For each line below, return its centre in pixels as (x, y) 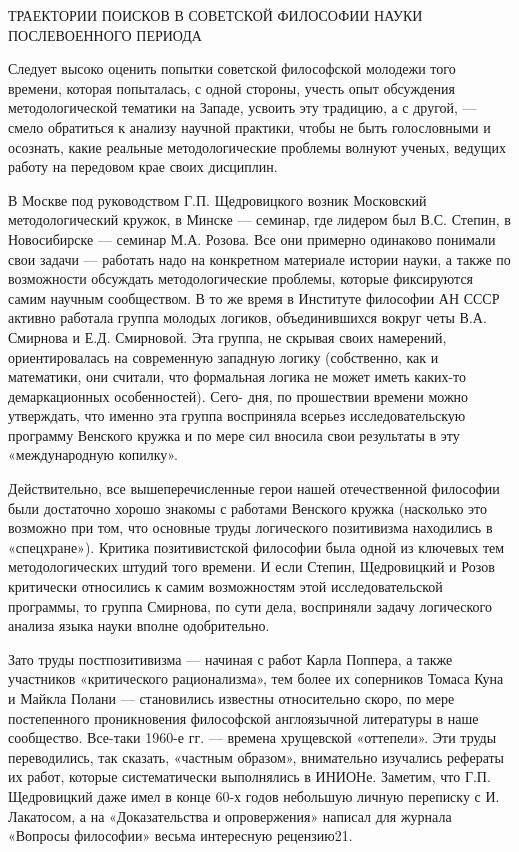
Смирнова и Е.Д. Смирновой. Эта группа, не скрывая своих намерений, (227, 336)
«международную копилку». (93, 454)
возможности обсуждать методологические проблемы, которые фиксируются (241, 278)
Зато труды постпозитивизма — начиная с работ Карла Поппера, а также (230, 658)
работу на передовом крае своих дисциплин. (143, 166)
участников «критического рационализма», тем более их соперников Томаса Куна (256, 678)
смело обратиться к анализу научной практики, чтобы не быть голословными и (249, 126)
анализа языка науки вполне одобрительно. (139, 625)
